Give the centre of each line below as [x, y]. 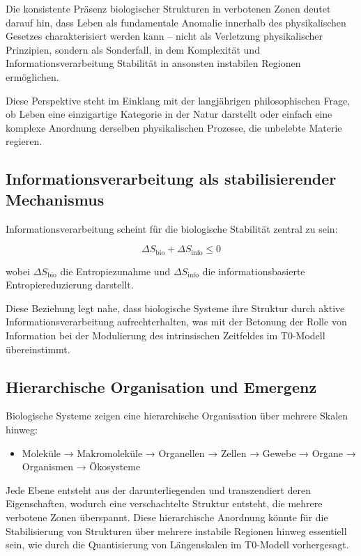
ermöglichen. [32, 76]
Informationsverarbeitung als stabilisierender [171, 179]
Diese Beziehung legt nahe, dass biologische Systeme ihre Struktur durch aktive [175, 308]
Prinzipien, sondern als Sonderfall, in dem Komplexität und [133, 49]
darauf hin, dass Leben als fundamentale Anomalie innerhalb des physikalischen [176, 22]
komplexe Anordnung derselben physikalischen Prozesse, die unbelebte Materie [174, 127]
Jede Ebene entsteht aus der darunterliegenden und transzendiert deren [158, 489]
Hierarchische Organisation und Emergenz [161, 386]
